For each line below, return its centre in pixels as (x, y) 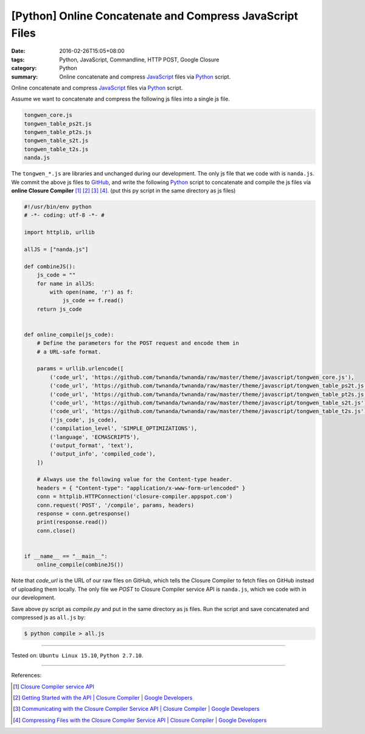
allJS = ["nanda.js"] (56, 249)
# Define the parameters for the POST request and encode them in (138, 343)
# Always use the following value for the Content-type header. (135, 479)
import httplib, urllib (60, 232)
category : (24, 68)
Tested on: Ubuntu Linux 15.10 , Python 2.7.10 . (77, 655)
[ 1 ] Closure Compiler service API (54, 686)
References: (26, 676)
